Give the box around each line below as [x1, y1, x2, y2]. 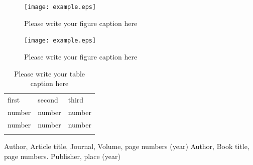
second [38, 94, 58, 104]
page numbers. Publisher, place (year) [4, 150, 120, 161]
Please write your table [14, 68, 85, 78]
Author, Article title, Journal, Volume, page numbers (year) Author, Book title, [4, 140, 249, 151]
